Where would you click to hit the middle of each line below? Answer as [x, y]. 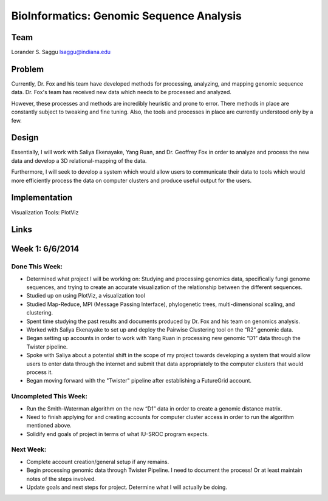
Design [25, 138]
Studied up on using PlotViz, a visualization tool [86, 296]
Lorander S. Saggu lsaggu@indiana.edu [61, 52]
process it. [39, 372]
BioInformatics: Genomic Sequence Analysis [127, 16]
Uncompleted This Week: [50, 397]
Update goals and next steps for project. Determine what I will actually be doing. [127, 487]
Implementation [42, 198]
